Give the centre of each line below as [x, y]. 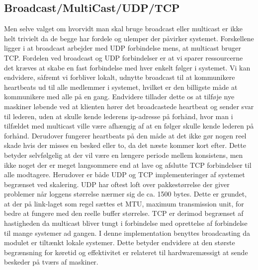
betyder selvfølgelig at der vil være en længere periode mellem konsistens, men [124, 155]
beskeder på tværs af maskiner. [51, 262]
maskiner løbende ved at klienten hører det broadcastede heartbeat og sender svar [129, 106]
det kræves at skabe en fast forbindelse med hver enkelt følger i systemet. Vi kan [127, 67]
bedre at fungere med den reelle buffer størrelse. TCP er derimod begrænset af [124, 213]
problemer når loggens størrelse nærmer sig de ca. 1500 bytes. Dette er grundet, [126, 194]
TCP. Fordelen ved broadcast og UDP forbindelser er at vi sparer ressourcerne [124, 57]
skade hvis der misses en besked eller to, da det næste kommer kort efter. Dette [125, 145]
